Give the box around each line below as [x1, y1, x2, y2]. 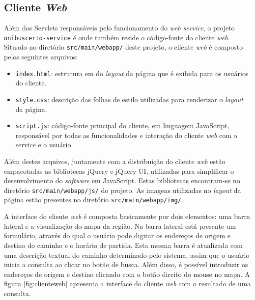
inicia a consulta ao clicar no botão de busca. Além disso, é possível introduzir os [4, 259, 248, 270]
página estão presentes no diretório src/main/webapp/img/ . [4, 194, 183, 205]
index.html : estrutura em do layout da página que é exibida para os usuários [15, 68, 249, 78]
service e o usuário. [15, 139, 73, 150]
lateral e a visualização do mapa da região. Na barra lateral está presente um [4, 220, 236, 231]
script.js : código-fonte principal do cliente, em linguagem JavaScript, [15, 120, 229, 131]
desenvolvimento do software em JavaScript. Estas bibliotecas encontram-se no [4, 175, 240, 186]
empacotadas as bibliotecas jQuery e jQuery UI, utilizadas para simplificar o [4, 165, 234, 176]
